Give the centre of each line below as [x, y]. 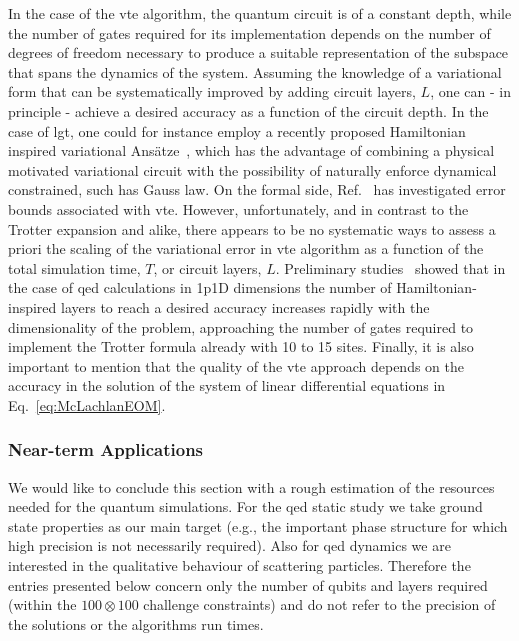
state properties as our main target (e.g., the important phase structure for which [258, 525]
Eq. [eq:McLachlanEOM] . [87, 404]
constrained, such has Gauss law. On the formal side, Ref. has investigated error [257, 189]
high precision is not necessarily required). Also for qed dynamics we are [229, 545]
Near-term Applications [106, 449]
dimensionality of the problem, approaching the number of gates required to [241, 326]
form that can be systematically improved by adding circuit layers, [212, 91]
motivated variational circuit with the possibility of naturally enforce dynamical [252, 169]
